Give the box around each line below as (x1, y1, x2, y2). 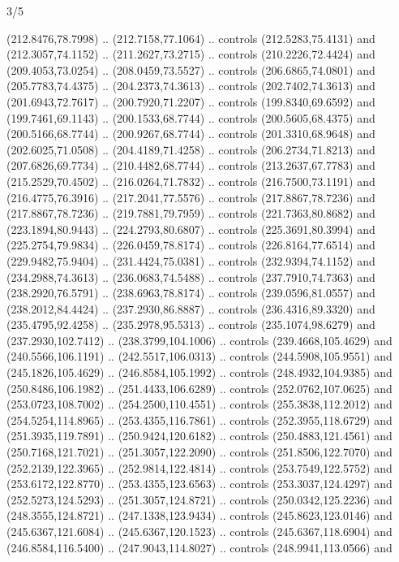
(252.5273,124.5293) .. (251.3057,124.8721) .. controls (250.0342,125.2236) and (6, 491, 393, 508)
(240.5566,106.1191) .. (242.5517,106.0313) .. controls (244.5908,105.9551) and (6, 348, 393, 365)
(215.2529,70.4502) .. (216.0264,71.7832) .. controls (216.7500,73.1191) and (6, 172, 375, 189)
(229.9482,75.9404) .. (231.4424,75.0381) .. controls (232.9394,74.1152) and (6, 252, 375, 269)
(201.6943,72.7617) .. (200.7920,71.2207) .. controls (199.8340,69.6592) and (6, 93, 375, 110)
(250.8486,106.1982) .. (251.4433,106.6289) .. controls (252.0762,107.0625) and (6, 379, 393, 396)
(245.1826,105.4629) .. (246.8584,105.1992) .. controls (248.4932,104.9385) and (6, 364, 393, 381)
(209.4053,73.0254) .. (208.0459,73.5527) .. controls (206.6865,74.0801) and (6, 61, 375, 78)
